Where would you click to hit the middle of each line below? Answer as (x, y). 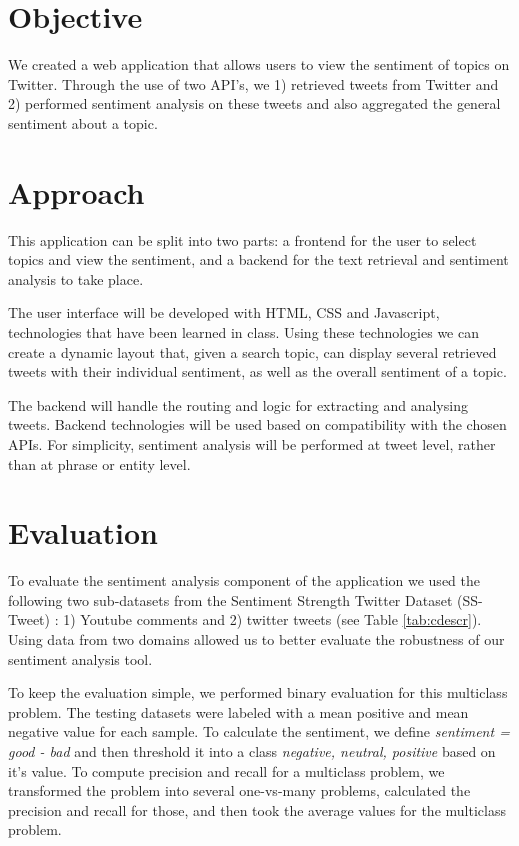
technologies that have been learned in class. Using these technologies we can (243, 332)
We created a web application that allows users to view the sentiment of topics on (259, 64)
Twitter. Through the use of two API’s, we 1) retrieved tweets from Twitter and (253, 83)
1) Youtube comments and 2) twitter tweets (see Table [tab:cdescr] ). (272, 619)
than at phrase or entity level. (99, 463)
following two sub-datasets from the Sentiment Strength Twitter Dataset (230, 599)
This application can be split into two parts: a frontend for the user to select (242, 239)
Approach (76, 191)
